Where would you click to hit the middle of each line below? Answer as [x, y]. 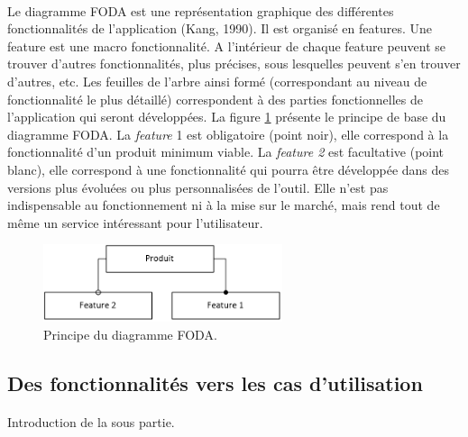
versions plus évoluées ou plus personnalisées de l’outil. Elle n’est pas [198, 187]
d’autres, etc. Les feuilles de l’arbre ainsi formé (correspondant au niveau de [217, 81]
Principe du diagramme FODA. [130, 334]
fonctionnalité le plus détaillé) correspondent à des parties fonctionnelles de [215, 99]
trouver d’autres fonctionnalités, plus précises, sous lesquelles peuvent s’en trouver [234, 64]
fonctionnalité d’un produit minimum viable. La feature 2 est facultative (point [226, 152]
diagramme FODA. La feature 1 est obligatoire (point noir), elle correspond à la [228, 134]
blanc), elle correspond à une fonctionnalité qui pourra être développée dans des [229, 169]
